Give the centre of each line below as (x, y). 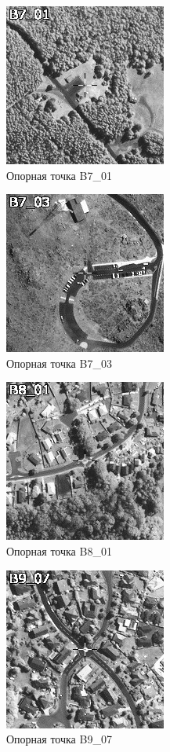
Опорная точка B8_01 (59, 550)
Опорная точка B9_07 (59, 739)
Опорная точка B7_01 (59, 175)
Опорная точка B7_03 (59, 363)
